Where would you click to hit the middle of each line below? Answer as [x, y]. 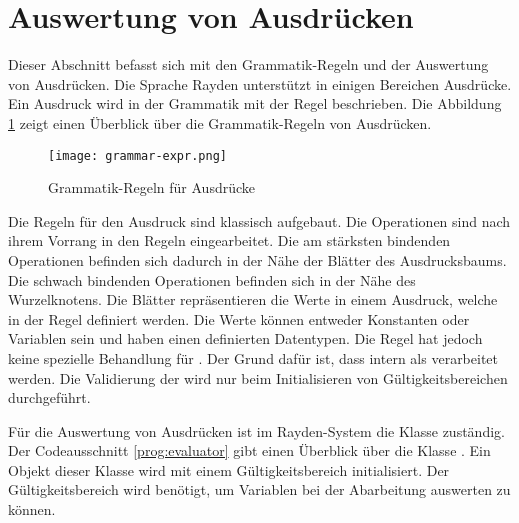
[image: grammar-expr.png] [137, 155]
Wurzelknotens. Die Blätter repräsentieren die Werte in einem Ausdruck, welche [253, 299]
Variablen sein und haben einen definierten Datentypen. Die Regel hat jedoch [245, 338]
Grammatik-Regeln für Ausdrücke [151, 187]
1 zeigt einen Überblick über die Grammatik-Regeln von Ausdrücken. [220, 122]
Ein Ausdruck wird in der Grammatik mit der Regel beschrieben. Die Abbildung [255, 103]
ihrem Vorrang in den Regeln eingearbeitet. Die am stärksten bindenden [229, 240]
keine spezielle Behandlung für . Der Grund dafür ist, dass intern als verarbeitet [253, 357]
